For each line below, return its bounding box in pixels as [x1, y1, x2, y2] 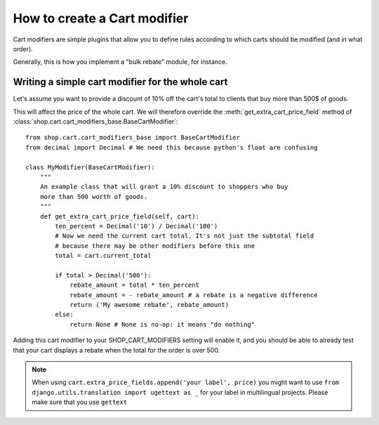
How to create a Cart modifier [13, 11, 189, 26]
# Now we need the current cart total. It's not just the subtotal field [55, 232, 314, 240]
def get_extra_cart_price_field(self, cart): [39, 212, 200, 221]
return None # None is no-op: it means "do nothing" [69, 320, 255, 328]
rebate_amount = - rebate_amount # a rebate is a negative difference [69, 291, 318, 299]
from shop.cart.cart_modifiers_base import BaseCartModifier [25, 133, 240, 142]
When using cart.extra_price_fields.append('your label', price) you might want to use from [32, 378, 340, 386]
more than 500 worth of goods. [39, 192, 148, 200]
